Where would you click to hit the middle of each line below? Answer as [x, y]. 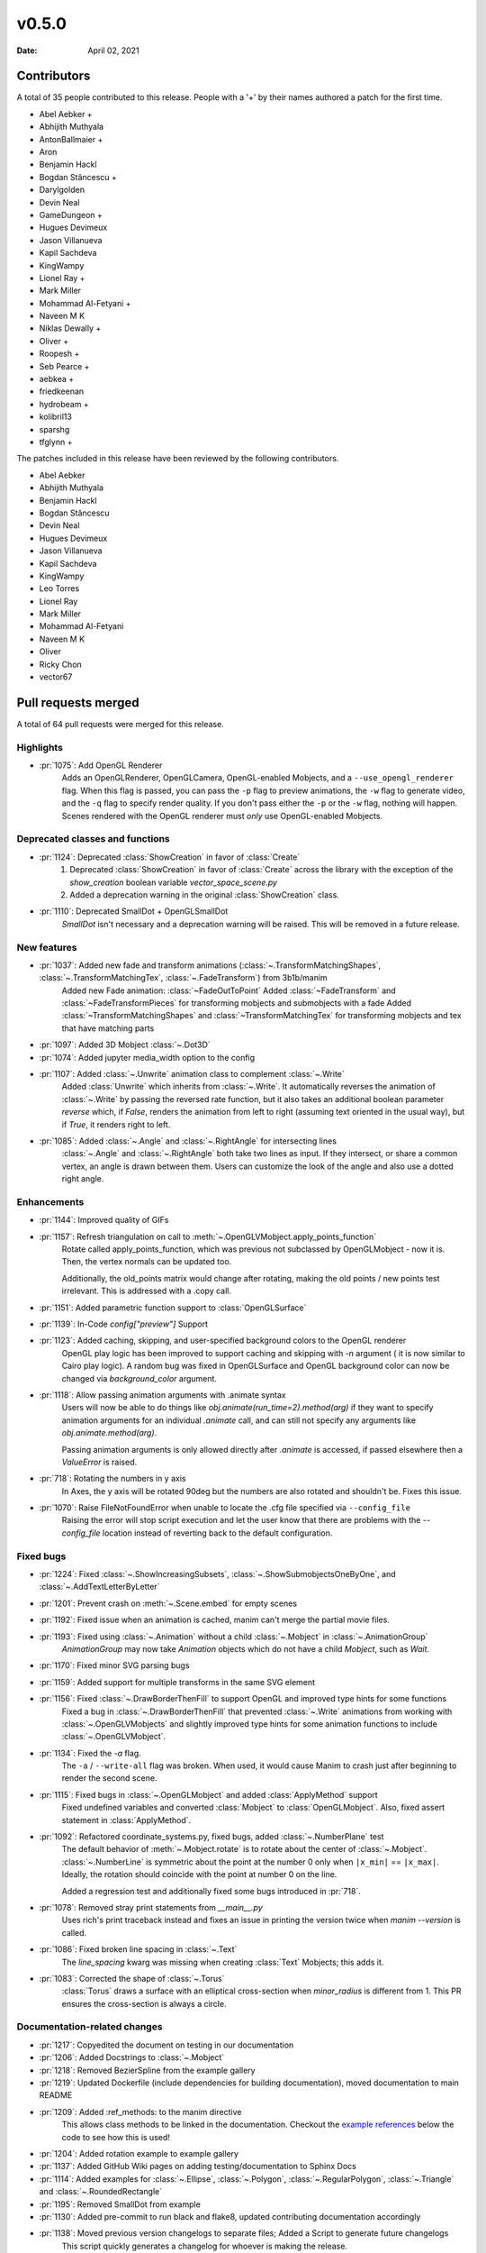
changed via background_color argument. [139, 1378]
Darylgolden [62, 190]
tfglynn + [56, 442]
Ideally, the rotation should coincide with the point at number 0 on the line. [199, 1874]
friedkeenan [62, 391]
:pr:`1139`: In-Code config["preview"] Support [124, 1324]
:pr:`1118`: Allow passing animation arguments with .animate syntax [163, 1395]
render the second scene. [109, 1778]
